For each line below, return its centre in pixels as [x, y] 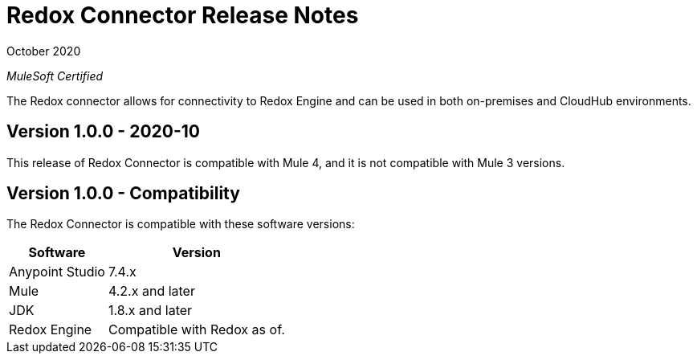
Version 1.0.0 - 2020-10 [103, 132]
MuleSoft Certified [55, 76]
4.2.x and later [151, 291]
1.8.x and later [150, 311]
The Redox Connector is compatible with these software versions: [181, 224]
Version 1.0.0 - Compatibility [123, 194]
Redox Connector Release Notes [183, 15]
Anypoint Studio [57, 272]
